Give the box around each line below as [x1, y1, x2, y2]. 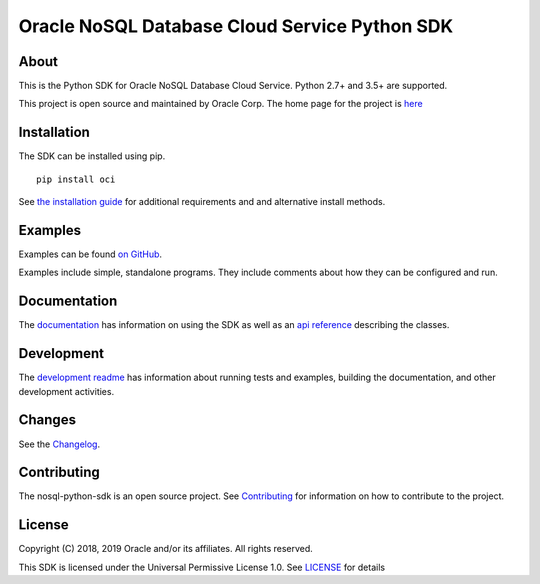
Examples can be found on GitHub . [18, 248, 163, 260]
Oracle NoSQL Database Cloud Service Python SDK [18, 15, 454, 37]
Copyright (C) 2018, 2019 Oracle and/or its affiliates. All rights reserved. [18, 543, 314, 555]
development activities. [18, 385, 115, 397]
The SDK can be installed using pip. [18, 150, 166, 162]
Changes [18, 411, 77, 429]
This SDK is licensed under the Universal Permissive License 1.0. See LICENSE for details [18, 561, 385, 573]
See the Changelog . [18, 438, 101, 450]
